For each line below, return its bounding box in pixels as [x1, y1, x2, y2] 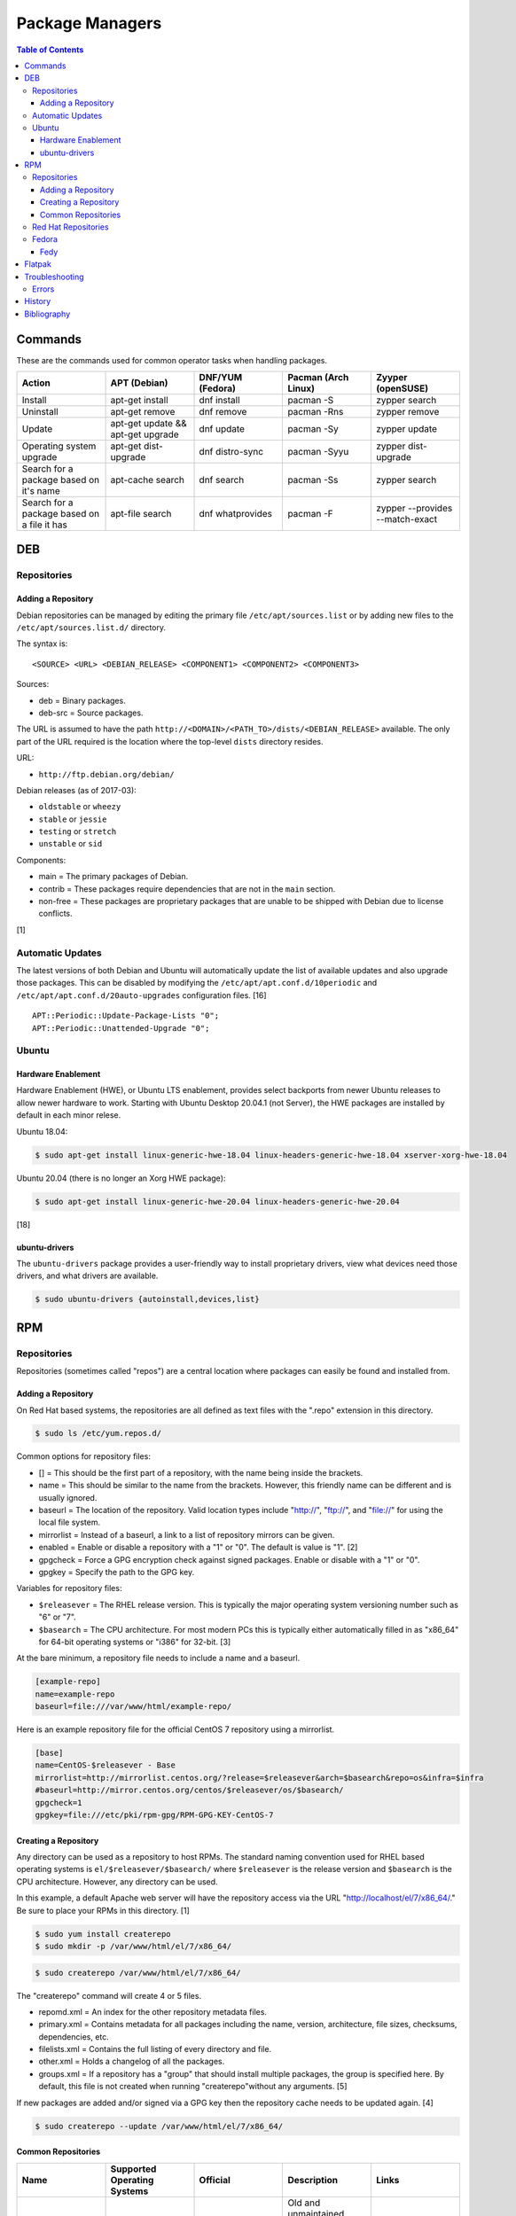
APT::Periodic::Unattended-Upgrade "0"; [32, 1023, 210, 1033]
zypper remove [375, 406, 440, 418]
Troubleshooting [24, 271, 84, 282]
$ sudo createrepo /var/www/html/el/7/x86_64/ [35, 1968, 241, 1978]
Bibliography [24, 308, 71, 319]
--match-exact [375, 513, 438, 526]
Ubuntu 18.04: [16, 1126, 68, 1136]
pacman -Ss [287, 474, 339, 487]
